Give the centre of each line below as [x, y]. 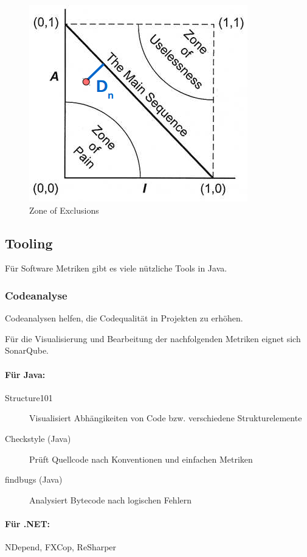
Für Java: [25, 374]
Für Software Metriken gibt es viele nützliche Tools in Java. [116, 268]
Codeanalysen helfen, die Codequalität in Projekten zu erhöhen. [124, 318]
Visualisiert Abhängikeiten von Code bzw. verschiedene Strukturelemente [166, 418]
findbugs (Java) [34, 479]
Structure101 [29, 397]
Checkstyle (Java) [38, 438]
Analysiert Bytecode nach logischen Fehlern [111, 499]
